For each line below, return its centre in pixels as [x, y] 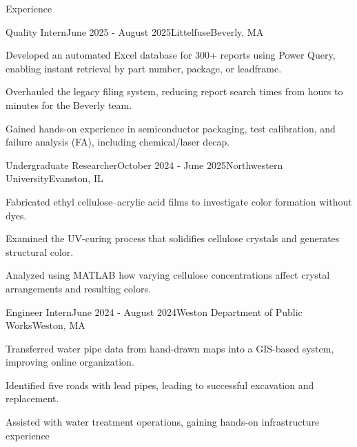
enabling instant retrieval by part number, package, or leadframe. [144, 68]
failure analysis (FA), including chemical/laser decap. [118, 142]
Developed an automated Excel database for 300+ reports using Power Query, [171, 55]
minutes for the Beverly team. [69, 105]
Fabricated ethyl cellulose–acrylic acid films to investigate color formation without [179, 201]
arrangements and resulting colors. [78, 288]
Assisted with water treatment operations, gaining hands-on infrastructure [163, 422]
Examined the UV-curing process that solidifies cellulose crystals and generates [173, 238]
